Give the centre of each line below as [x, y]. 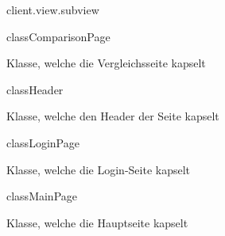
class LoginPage [43, 142]
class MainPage [42, 196]
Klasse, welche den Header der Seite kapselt [113, 116]
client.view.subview [53, 10]
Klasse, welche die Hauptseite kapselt [97, 222]
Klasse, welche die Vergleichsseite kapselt [106, 63]
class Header [35, 89]
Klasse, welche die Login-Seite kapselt [98, 169]
